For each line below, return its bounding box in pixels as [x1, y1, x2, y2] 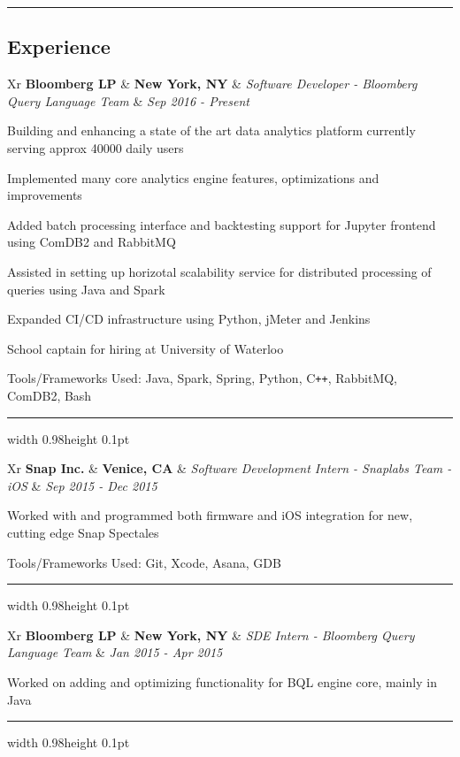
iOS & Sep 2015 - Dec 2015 [7, 476, 157, 494]
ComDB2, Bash [7, 386, 92, 404]
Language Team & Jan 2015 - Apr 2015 [7, 643, 223, 661]
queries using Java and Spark [7, 279, 165, 298]
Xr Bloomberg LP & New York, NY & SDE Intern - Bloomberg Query [7, 625, 415, 644]
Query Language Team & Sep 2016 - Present [7, 91, 249, 110]
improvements [7, 186, 82, 204]
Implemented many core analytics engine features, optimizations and [7, 168, 379, 187]
